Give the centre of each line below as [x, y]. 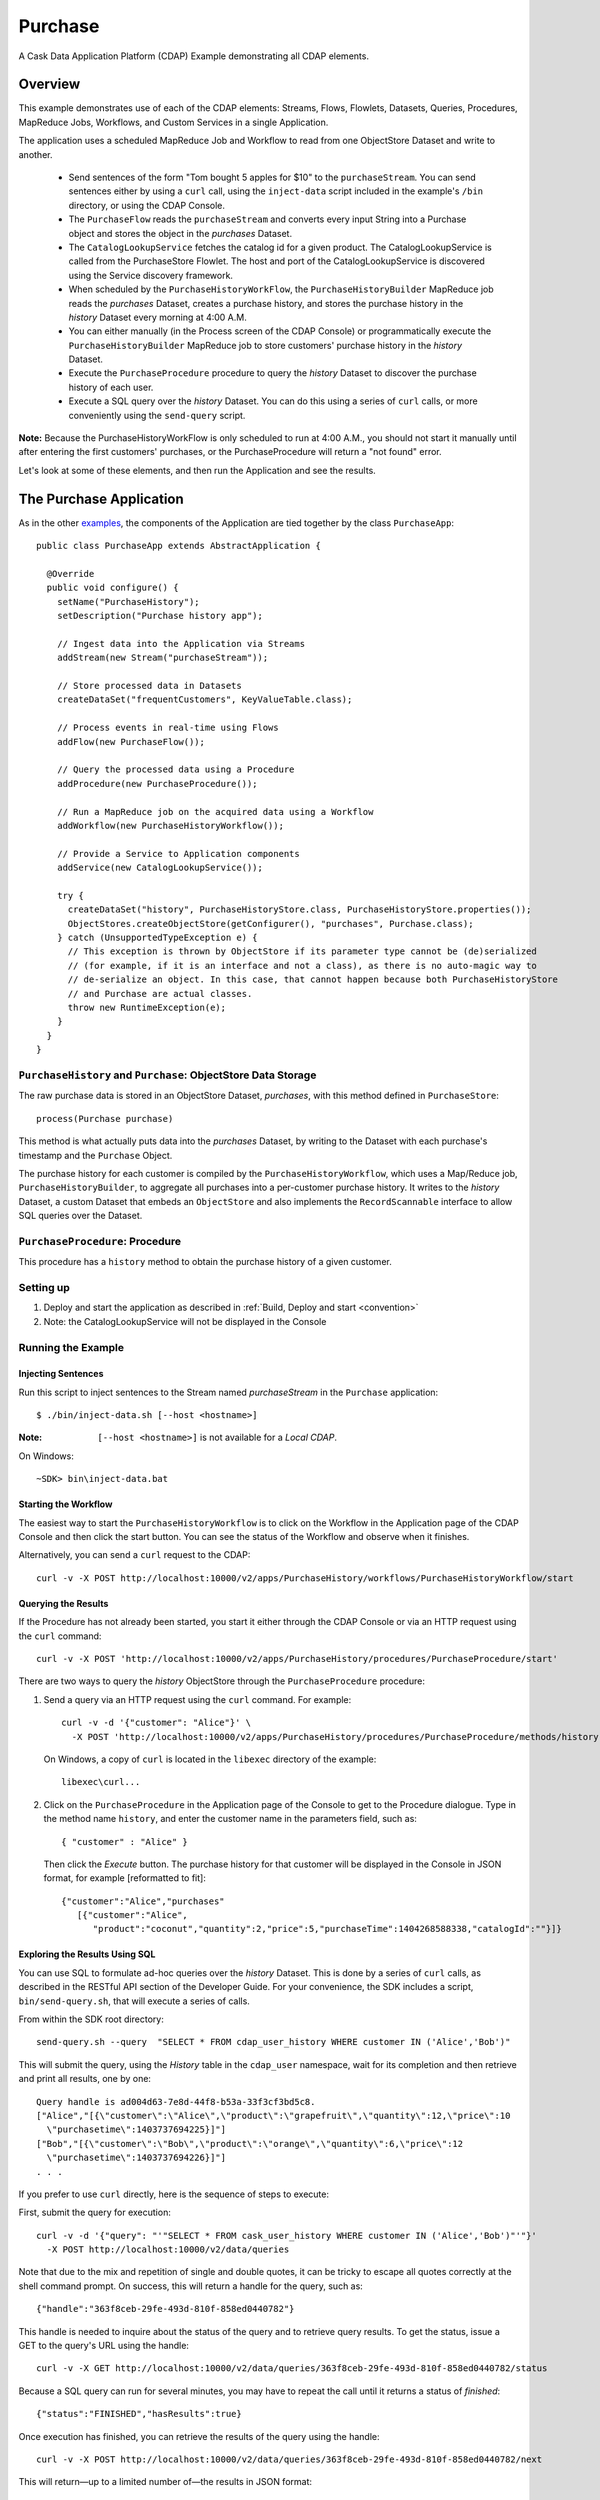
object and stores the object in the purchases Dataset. [180, 233]
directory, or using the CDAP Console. [146, 205]
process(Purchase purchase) [105, 1118]
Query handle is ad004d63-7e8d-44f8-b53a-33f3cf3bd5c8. [176, 2101]
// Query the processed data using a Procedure [175, 769]
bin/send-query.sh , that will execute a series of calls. [134, 2001]
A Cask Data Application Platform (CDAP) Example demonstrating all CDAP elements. [194, 56]
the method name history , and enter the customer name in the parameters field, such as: [230, 1819]
